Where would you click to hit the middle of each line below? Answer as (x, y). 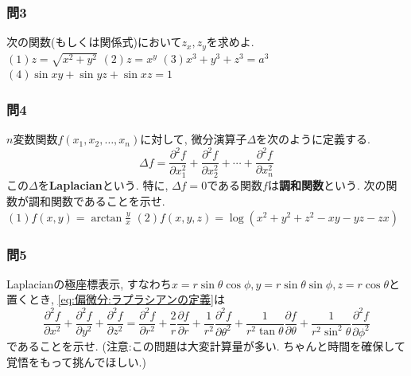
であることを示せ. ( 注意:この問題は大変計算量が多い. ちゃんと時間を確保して (206, 345)
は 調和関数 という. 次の (327, 185)
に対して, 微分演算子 (194, 139)
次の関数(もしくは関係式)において (94, 42)
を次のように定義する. (313, 139)
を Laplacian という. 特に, (103, 185)
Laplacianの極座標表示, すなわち (89, 283)
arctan (107, 218)
